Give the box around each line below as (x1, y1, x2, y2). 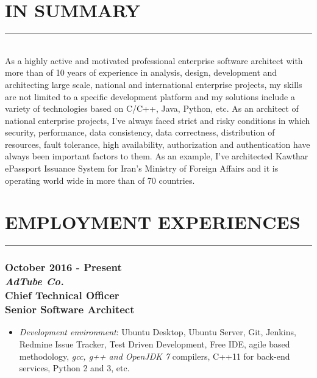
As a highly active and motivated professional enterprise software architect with (5, 54, 303, 67)
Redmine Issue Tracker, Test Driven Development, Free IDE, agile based (19, 337, 290, 350)
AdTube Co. (5, 274, 64, 289)
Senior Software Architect (5, 302, 135, 317)
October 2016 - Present (5, 260, 122, 275)
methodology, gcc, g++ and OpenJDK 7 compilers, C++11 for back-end (19, 349, 290, 362)
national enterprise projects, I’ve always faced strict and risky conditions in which (5, 114, 310, 126)
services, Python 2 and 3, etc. (19, 362, 130, 374)
